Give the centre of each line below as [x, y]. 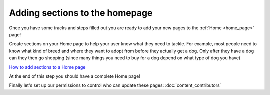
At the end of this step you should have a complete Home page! [75, 76]
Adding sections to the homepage [81, 13]
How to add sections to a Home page [47, 67]
